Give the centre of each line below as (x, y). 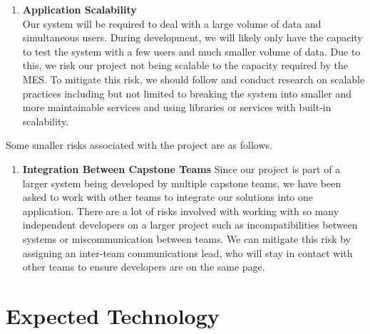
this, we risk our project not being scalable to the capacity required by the (185, 65)
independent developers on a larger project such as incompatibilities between (190, 225)
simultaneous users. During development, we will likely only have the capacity (192, 37)
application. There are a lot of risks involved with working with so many (181, 210)
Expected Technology (113, 315)
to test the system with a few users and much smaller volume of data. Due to (191, 51)
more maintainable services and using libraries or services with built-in (177, 107)
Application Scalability (79, 9)
